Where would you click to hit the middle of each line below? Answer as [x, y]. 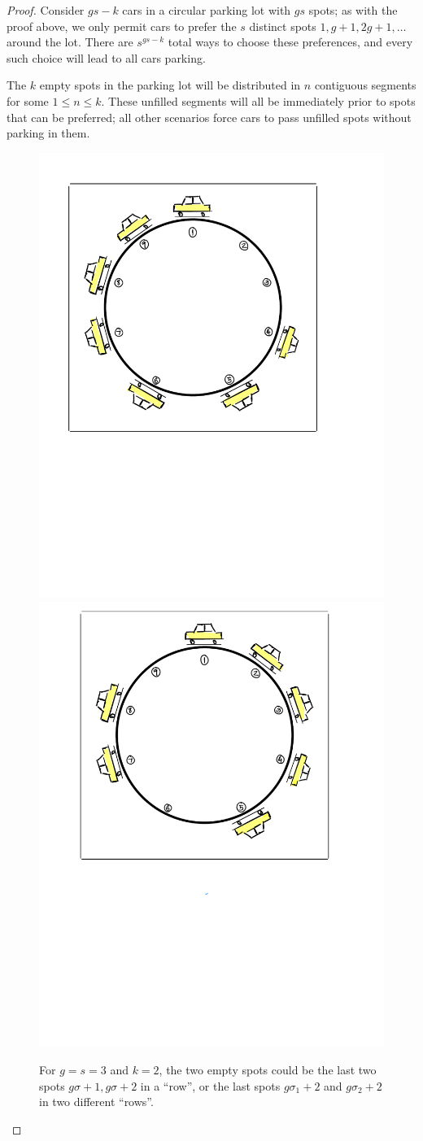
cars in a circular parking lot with [207, 10]
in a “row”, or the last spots [210, 1085]
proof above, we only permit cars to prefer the [122, 26]
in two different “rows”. [96, 1102]
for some [28, 100]
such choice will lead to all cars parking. [106, 57]
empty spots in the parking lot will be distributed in [170, 85]
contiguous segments [365, 85]
